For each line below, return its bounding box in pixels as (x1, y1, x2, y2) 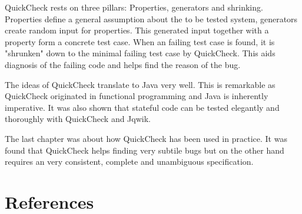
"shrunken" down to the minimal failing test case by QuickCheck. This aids (5, 47, 276, 59)
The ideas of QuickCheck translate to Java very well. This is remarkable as (5, 78, 276, 90)
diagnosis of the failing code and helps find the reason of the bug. (5, 58, 241, 70)
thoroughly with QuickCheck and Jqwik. (5, 113, 151, 125)
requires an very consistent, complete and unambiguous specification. (5, 155, 254, 168)
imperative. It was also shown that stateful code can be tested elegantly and (5, 101, 280, 113)
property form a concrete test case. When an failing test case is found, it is (5, 35, 275, 47)
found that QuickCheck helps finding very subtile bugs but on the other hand (5, 144, 284, 156)
